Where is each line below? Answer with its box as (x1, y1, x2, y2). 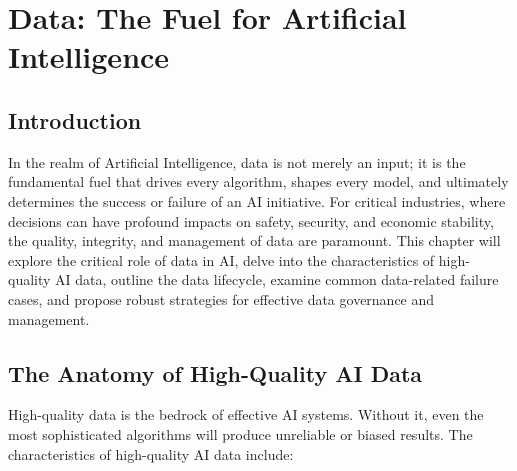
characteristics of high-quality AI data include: (8, 443, 294, 464)
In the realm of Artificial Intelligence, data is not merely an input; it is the (8, 151, 466, 172)
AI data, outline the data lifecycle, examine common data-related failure (55, 269, 499, 290)
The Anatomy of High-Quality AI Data (8, 357, 423, 388)
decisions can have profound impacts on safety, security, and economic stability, (8, 210, 494, 231)
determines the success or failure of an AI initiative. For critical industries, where (8, 190, 506, 211)
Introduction (8, 104, 142, 135)
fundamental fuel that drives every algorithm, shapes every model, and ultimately (8, 171, 509, 192)
